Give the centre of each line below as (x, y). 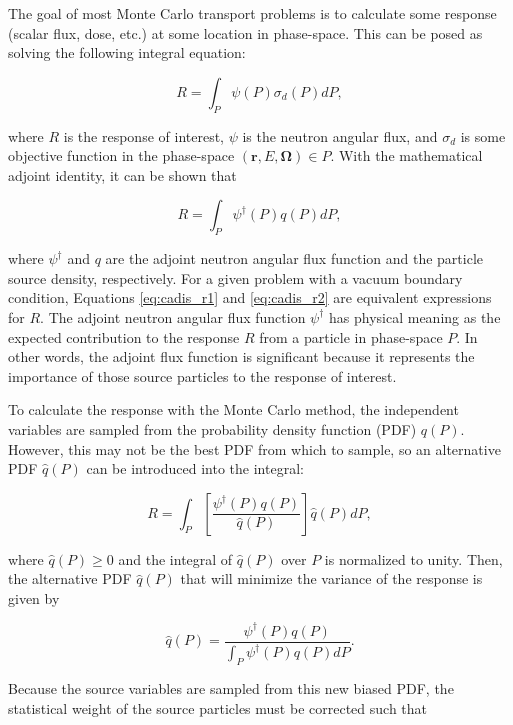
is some (483, 135)
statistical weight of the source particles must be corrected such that (218, 707)
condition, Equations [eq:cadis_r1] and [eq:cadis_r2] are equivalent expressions (250, 297)
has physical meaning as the (415, 316)
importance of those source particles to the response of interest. (202, 375)
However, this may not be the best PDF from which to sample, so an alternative (254, 448)
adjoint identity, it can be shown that (122, 174)
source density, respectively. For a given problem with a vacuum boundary (235, 277)
